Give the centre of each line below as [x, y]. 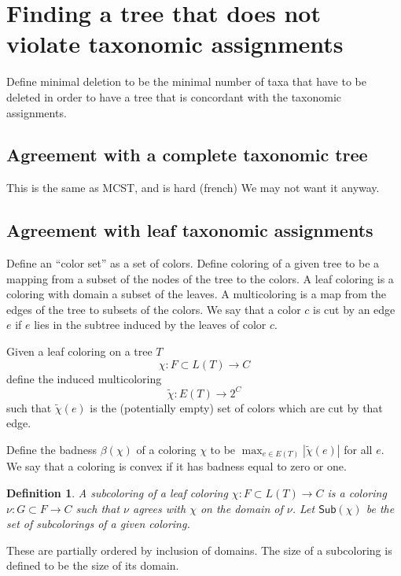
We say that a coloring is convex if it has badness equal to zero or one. [177, 466]
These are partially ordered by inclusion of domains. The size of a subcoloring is [199, 550]
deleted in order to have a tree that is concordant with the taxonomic [174, 96]
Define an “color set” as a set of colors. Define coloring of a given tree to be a [193, 263]
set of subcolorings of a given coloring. [98, 524]
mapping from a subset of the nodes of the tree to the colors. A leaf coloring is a [200, 278]
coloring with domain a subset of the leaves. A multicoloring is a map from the [197, 294]
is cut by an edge [354, 309]
